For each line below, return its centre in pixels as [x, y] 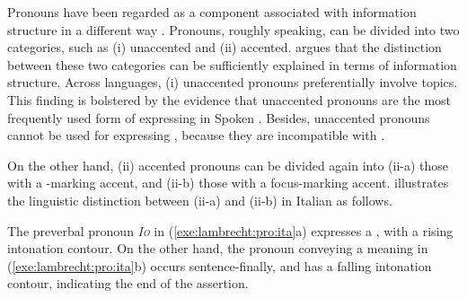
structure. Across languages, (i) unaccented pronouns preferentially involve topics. [233, 82]
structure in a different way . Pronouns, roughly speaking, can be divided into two [233, 29]
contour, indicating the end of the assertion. [128, 283]
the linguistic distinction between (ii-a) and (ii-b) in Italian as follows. [200, 200]
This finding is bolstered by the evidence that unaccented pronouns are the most [229, 99]
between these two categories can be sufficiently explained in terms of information [232, 64]
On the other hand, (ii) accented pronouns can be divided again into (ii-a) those [228, 165]
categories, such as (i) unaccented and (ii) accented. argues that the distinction [225, 47]
